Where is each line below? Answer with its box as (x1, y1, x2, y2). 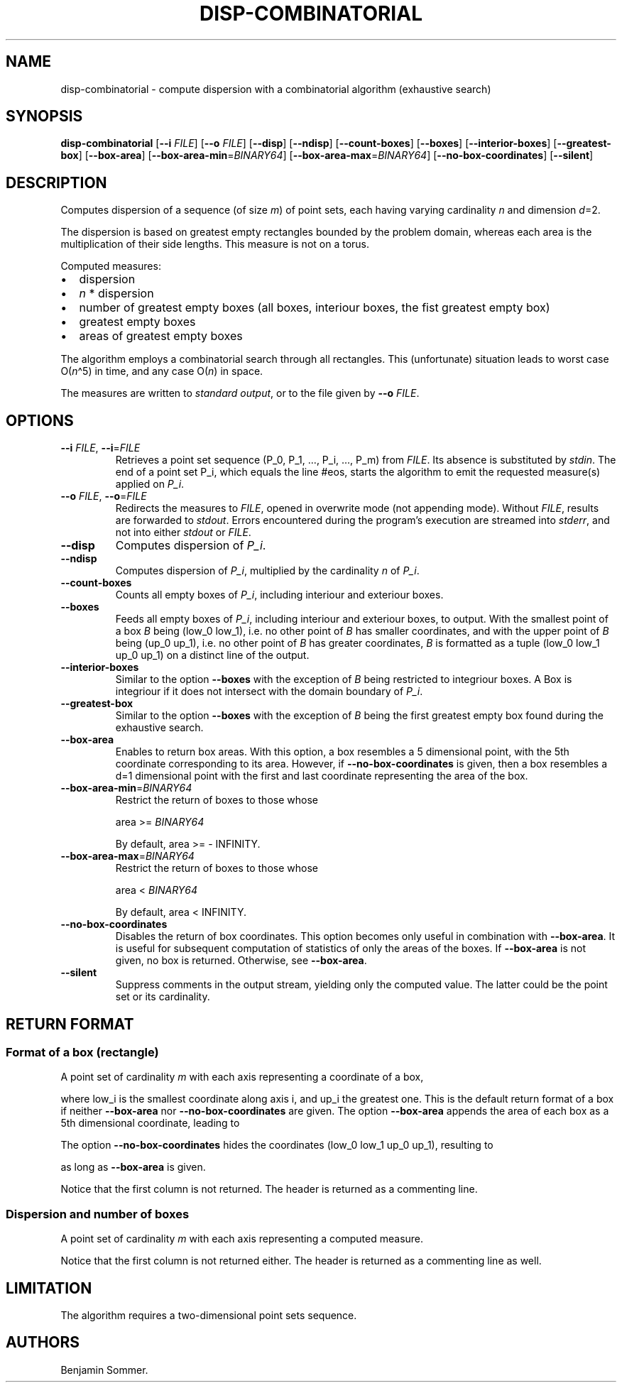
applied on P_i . (115, 478, 185, 491)
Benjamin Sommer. (60, 1363, 148, 1376)
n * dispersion (79, 286, 154, 301)
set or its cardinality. (115, 990, 210, 1003)
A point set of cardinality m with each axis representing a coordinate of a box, (60, 1071, 424, 1083)
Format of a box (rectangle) (6, 1044, 159, 1059)
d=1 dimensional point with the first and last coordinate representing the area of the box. (115, 770, 528, 782)
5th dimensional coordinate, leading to (60, 1117, 240, 1130)
